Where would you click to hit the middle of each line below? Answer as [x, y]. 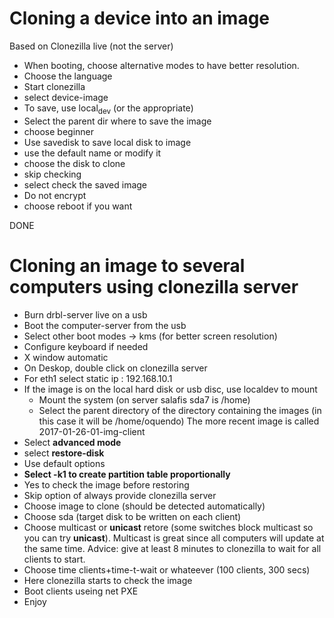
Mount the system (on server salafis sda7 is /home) [144, 399]
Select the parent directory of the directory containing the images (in [180, 410]
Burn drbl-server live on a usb [85, 314]
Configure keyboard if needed [86, 346]
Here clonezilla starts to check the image [108, 580]
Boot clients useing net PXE [81, 591]
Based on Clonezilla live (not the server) [91, 46]
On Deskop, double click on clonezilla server [115, 368]
